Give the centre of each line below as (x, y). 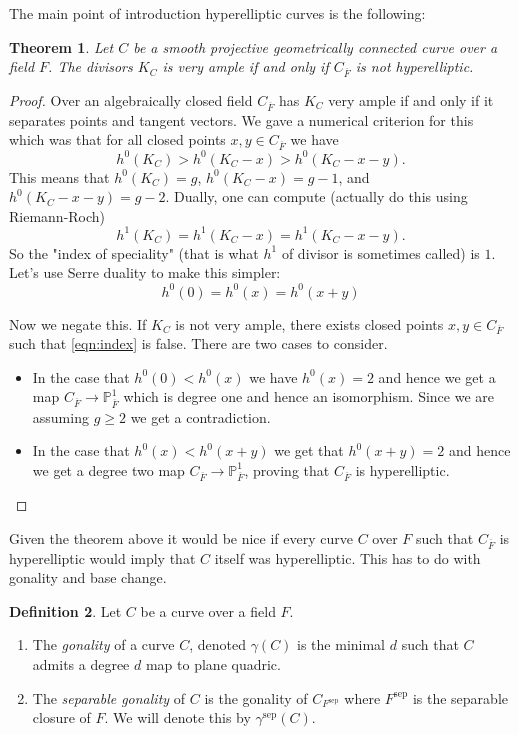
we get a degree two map (108, 469)
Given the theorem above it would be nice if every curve (181, 537)
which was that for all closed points (117, 139)
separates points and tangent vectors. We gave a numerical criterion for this (241, 119)
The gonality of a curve (103, 644)
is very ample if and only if (245, 66)
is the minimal (341, 644)
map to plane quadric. (213, 663)
